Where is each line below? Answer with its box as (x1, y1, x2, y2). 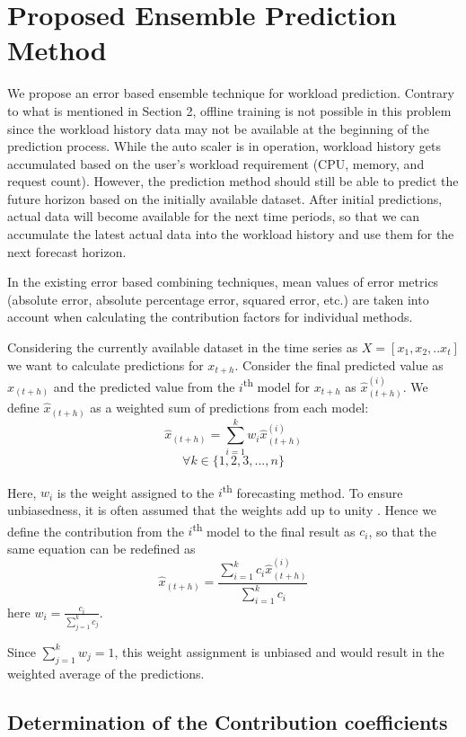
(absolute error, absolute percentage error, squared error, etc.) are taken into (7, 289, 429, 308)
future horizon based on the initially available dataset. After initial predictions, (7, 189, 443, 208)
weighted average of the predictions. (7, 663, 205, 682)
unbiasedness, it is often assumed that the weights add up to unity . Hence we (7, 501, 437, 519)
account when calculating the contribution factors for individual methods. (7, 307, 413, 326)
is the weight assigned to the (57, 483, 215, 502)
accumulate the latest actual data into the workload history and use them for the (7, 225, 454, 244)
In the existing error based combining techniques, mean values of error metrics (7, 272, 439, 291)
